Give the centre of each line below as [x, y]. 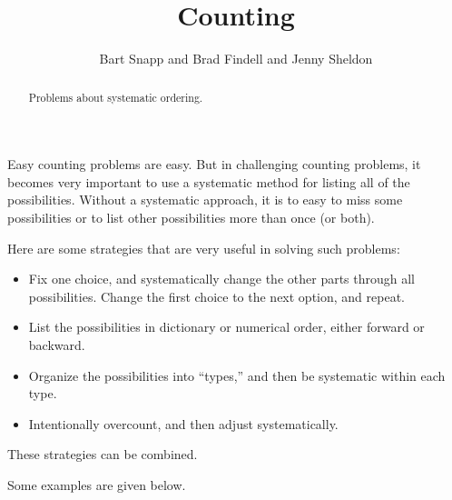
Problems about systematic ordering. [116, 97]
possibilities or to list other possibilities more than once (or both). [191, 217]
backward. [57, 344]
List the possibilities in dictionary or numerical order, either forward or [226, 327]
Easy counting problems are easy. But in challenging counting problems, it [214, 164]
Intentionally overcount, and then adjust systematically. [183, 423]
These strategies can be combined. [103, 454]
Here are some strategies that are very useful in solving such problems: [204, 248]
